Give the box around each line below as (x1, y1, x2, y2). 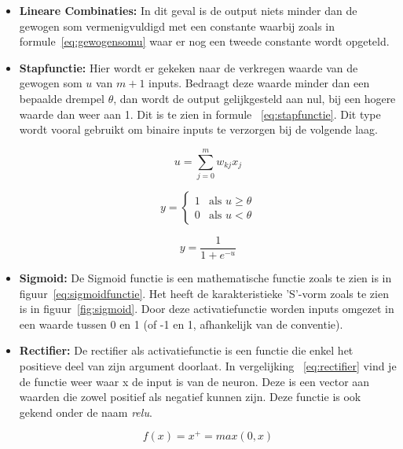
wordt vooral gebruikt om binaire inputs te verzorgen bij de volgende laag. (19, 121, 378, 138)
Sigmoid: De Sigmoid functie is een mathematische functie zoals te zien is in (19, 269, 392, 285)
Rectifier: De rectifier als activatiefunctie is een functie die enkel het (19, 342, 354, 359)
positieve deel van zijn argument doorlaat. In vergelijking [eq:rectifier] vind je (19, 357, 397, 374)
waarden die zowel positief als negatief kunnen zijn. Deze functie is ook (19, 388, 361, 405)
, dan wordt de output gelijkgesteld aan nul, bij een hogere (113, 90, 396, 106)
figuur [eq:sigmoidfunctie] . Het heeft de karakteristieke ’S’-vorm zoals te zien (19, 285, 389, 301)
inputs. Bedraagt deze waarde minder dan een (148, 75, 370, 91)
